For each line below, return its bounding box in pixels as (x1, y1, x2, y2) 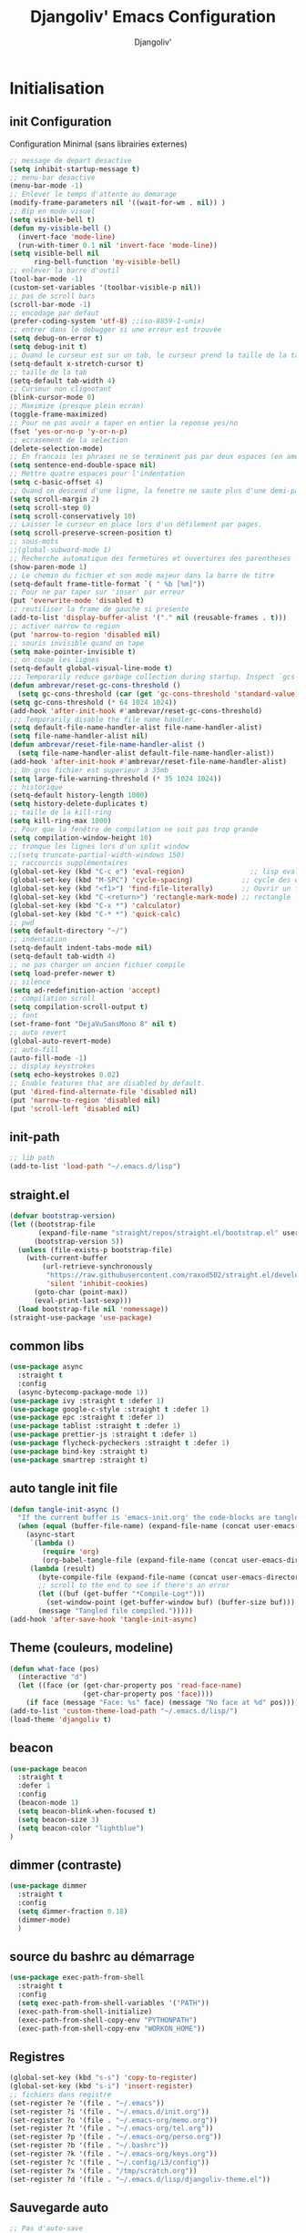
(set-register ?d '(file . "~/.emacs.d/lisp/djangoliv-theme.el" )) (9, 2175, 271, 2184)
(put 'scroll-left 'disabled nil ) (9, 1104, 141, 1113)
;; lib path (9, 1154, 55, 1163)
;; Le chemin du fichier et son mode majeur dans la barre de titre (9, 571, 275, 580)
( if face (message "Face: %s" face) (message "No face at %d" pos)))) (25, 1698, 300, 1708)
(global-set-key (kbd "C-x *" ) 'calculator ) (9, 901, 181, 910)
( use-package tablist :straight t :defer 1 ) (9, 1422, 181, 1431)
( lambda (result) (29, 1564, 96, 1573)
